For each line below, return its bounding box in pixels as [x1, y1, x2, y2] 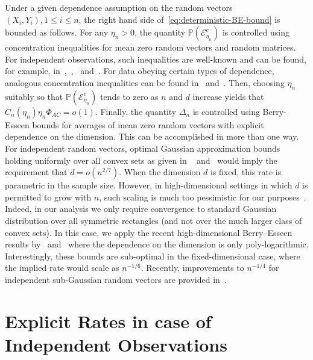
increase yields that [192, 90, 264, 102]
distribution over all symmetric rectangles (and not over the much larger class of [5, 214, 302, 226]
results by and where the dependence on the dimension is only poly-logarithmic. [5, 238, 309, 250]
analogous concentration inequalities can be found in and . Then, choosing [5, 76, 285, 88]
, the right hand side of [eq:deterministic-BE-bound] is [78, 13, 280, 25]
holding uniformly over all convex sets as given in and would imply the [5, 154, 277, 166]
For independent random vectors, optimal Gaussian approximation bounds [5, 141, 280, 154]
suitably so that [5, 90, 63, 102]
